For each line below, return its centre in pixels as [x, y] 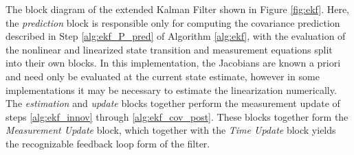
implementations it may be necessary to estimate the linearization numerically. [171, 90]
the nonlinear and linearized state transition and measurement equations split [169, 49]
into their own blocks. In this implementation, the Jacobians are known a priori [173, 63]
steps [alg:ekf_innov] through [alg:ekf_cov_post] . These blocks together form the [177, 116]
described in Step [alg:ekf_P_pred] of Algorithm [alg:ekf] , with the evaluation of [176, 36]
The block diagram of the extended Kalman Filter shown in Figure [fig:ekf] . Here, [177, 9]
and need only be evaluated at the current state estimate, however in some [163, 76]
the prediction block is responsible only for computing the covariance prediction [173, 22]
